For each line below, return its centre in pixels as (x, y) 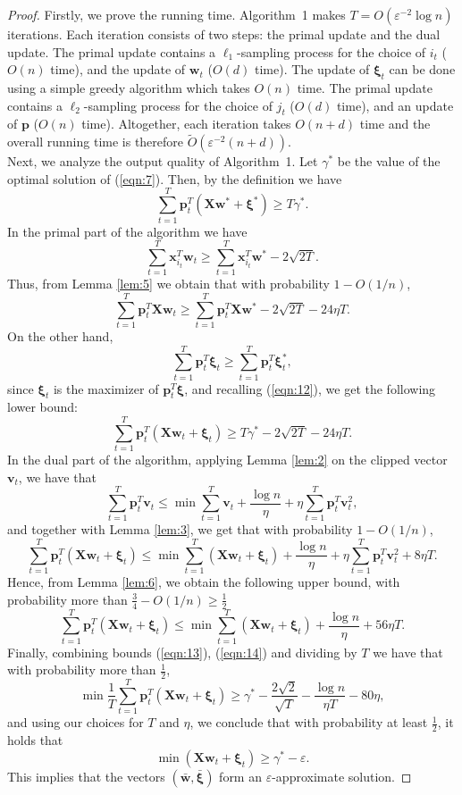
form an (240, 776)
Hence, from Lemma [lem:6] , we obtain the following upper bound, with (204, 582)
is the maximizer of (106, 388)
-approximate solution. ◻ (342, 776)
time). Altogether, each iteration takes (186, 124)
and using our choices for (76, 722)
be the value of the (389, 161)
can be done (422, 69)
